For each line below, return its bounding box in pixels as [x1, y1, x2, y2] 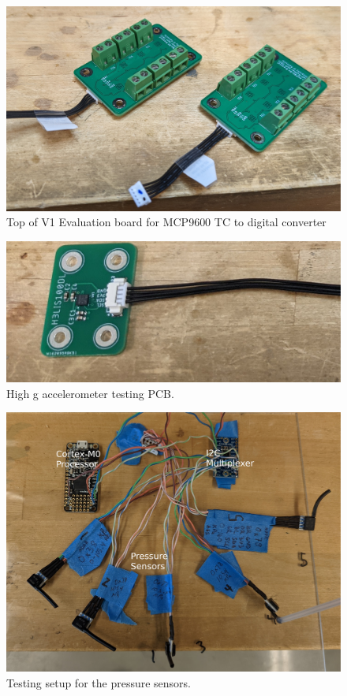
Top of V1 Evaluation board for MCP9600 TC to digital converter [6, 214, 326, 230]
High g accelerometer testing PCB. [6, 385, 174, 401]
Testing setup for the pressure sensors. [6, 675, 192, 691]
